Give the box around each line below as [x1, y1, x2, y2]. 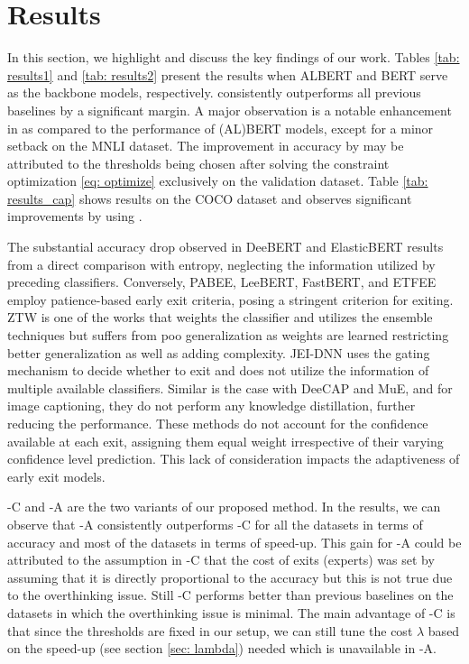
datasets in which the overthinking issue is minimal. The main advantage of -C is [7, 603, 455, 622]
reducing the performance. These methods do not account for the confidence [7, 414, 428, 432]
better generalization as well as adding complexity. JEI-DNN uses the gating [7, 343, 430, 362]
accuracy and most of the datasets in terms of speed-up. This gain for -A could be [7, 532, 462, 551]
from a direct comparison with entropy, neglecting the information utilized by [7, 254, 436, 273]
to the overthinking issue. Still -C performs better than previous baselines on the [7, 586, 454, 604]
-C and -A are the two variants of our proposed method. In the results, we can [7, 497, 441, 516]
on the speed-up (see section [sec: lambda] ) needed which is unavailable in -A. [7, 639, 437, 658]
